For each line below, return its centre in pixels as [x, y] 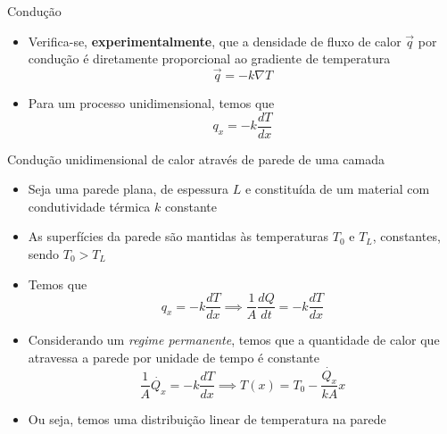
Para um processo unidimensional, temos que [151, 103]
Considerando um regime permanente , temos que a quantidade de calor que [234, 340]
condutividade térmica [89, 206]
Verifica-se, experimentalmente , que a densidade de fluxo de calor [215, 41]
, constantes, [406, 236]
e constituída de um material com [337, 189]
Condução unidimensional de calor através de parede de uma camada [196, 159]
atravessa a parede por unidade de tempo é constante [174, 357]
